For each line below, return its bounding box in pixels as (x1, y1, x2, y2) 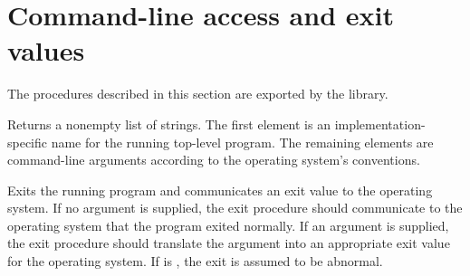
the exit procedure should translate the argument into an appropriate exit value (7, 233, 450, 252)
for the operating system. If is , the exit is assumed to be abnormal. (7, 252, 383, 271)
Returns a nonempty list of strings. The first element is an (7, 114, 331, 133)
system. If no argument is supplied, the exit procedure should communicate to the (7, 198, 463, 217)
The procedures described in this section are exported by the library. (7, 84, 388, 103)
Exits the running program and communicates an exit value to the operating (7, 180, 433, 199)
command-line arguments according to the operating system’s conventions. (7, 150, 420, 169)
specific (7, 132, 48, 151)
